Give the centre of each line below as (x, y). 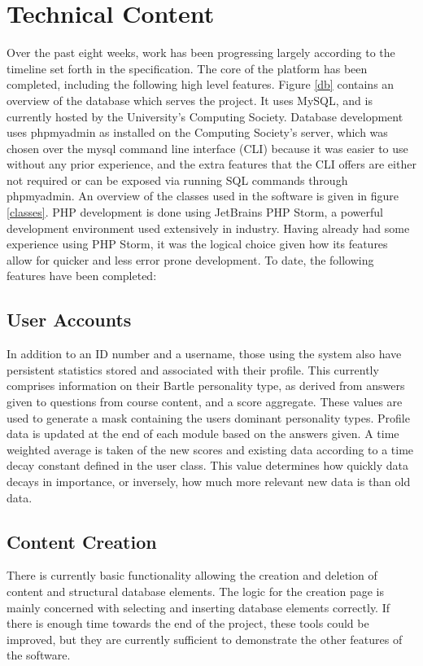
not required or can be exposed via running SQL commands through (177, 180)
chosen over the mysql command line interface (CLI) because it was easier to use (207, 148)
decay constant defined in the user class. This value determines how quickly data (208, 465)
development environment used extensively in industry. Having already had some (208, 228)
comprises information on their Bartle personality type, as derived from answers (206, 386)
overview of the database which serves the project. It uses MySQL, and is (190, 100)
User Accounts (69, 320)
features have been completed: (82, 276)
